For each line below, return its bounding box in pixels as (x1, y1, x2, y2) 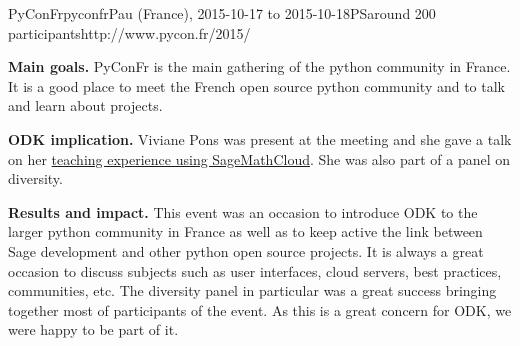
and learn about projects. (8, 95, 163, 116)
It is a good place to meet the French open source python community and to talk (8, 75, 506, 96)
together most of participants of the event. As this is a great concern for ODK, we (8, 299, 512, 320)
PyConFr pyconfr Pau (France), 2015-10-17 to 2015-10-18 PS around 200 (8, 3, 436, 23)
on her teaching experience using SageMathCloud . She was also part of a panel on (8, 148, 511, 169)
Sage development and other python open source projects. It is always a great (8, 240, 484, 261)
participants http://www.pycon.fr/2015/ (8, 22, 251, 43)
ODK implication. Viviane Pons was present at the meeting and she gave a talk (8, 128, 512, 149)
